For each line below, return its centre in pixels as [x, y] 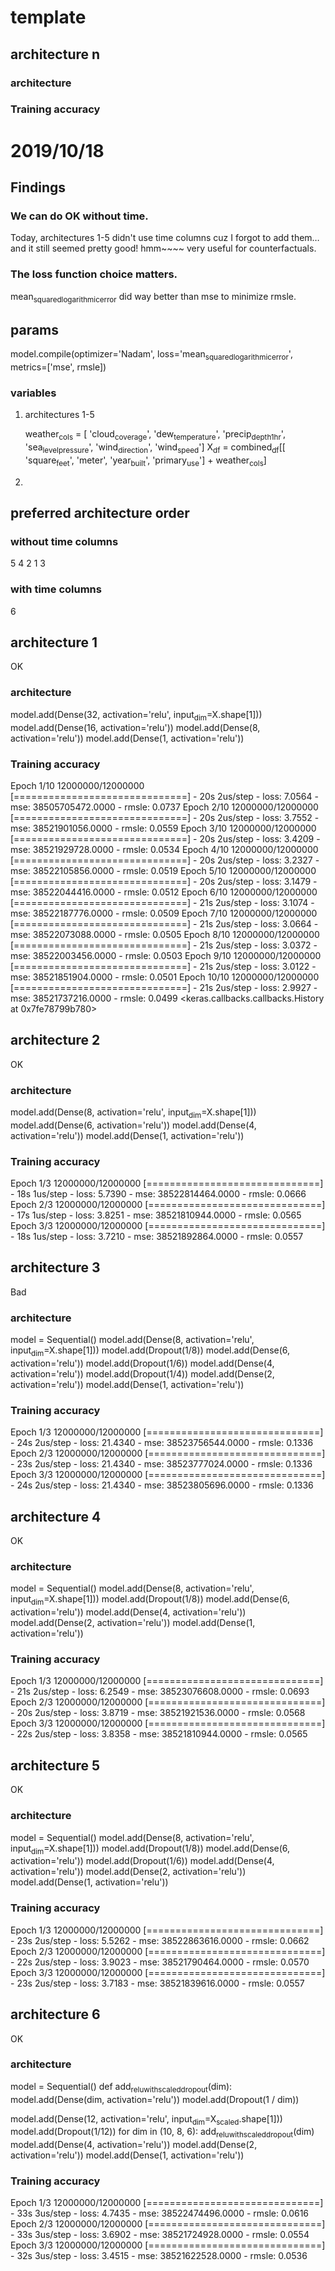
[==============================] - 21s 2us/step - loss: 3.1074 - [162, 902]
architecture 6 [55, 2014]
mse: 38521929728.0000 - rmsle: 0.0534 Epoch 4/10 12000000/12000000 [164, 849]
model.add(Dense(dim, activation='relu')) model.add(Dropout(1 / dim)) [155, 2099]
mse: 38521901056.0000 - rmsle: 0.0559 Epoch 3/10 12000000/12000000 [163, 828]
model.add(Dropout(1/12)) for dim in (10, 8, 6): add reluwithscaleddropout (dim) [162, 2133]
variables [33, 393]
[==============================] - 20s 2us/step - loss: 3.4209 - [165, 838]
